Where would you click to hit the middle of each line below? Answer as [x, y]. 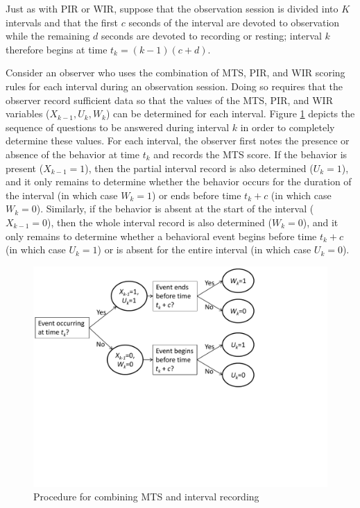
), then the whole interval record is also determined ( [160, 222]
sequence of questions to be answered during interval [118, 127]
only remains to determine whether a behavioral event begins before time [161, 236]
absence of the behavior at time [72, 154]
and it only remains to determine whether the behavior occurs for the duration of [179, 181]
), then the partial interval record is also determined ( [199, 168]
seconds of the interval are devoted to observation [234, 22]
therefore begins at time [57, 49]
